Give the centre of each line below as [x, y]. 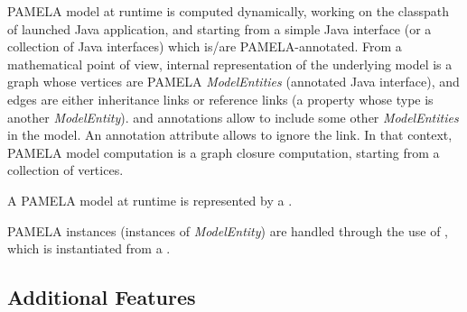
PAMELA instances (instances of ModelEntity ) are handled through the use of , [228, 230]
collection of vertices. [65, 170]
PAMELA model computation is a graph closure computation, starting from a [224, 152]
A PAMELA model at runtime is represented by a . [150, 200]
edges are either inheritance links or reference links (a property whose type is [220, 99]
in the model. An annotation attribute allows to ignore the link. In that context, [230, 135]
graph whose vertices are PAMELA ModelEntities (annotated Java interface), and [233, 82]
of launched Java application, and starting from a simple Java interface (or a [219, 28]
